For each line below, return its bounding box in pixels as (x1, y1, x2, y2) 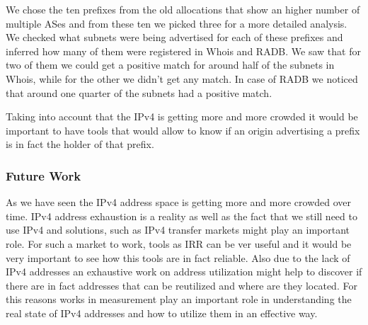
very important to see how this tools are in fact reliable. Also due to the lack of (6, 250, 350, 265)
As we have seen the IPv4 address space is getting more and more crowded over (6, 195, 352, 210)
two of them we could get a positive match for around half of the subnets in (6, 57, 335, 72)
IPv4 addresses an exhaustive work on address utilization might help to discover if (6, 264, 362, 279)
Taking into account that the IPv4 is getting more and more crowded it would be (6, 109, 358, 124)
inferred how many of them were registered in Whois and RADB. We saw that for (6, 43, 361, 58)
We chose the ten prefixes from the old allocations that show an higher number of (6, 2, 360, 16)
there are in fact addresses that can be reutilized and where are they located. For (6, 278, 357, 292)
